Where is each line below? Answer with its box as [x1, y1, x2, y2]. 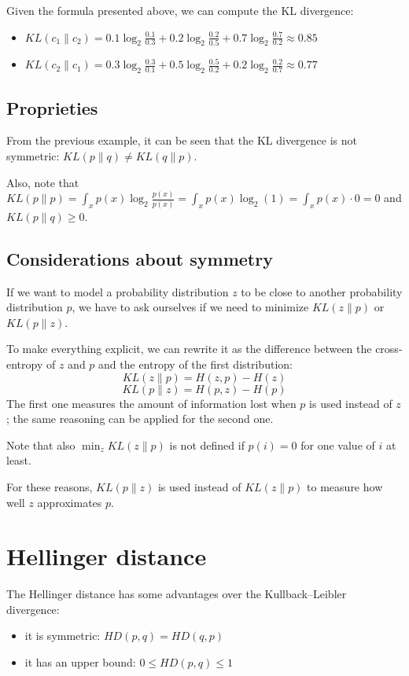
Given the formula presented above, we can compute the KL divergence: [6, 2, 354, 18]
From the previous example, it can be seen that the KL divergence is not [6, 132, 357, 149]
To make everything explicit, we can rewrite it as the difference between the [6, 340, 372, 357]
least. [6, 452, 31, 468]
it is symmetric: [24, 627, 101, 644]
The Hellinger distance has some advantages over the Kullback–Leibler [6, 586, 347, 602]
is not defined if [169, 436, 245, 453]
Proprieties [6, 95, 98, 119]
